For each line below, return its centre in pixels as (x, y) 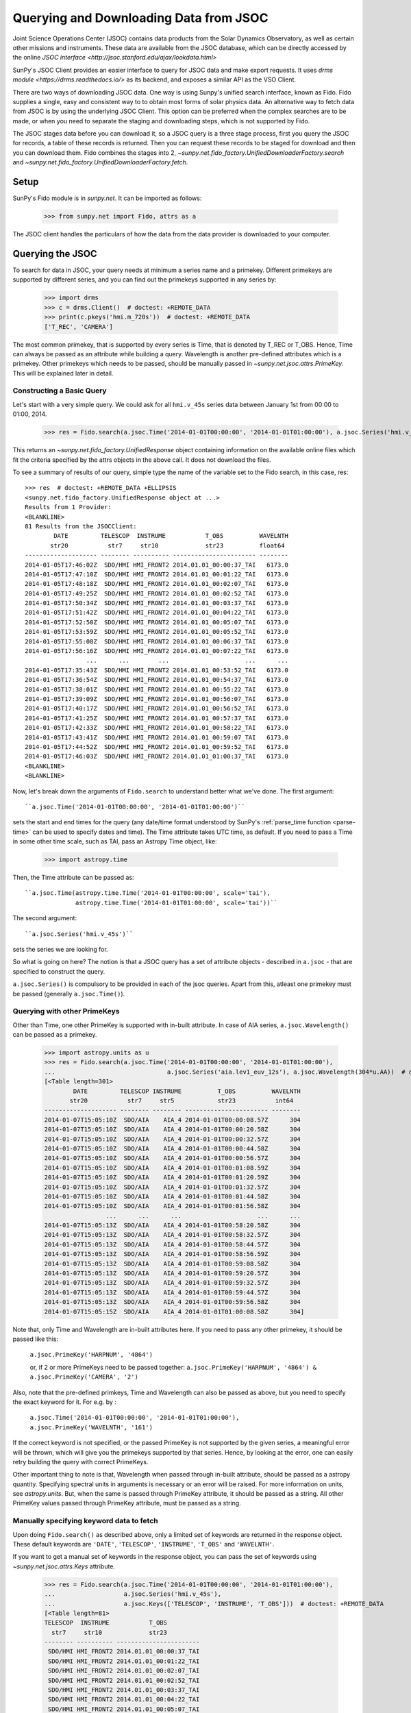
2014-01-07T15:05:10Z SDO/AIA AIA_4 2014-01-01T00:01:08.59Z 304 (173, 1168)
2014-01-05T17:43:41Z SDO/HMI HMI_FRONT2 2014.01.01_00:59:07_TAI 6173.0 (157, 737)
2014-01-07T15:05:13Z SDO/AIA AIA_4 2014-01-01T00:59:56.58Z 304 (173, 1302)
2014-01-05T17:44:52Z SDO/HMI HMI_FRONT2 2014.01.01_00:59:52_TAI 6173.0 (157, 747)
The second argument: (45, 918)
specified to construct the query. (59, 971)
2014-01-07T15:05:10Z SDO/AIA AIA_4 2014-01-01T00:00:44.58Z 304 (173, 1148)
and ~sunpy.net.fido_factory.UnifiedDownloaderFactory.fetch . (100, 162)
